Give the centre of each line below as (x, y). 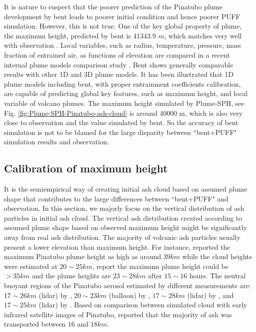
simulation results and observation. (57, 142)
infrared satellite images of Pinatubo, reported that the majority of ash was (118, 314)
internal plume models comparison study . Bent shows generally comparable (119, 64)
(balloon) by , (129, 295)
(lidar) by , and (210, 295)
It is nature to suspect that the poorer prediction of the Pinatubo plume (113, 6)
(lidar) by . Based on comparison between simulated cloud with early (143, 305)
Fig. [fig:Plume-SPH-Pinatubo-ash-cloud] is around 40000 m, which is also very (123, 113)
